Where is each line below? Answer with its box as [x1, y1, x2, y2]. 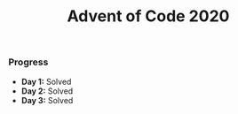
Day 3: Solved [20, 95, 74, 105]
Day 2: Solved [20, 86, 74, 96]
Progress [8, 56, 49, 68]
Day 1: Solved [20, 76, 72, 87]
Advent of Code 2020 [67, 6, 230, 27]
